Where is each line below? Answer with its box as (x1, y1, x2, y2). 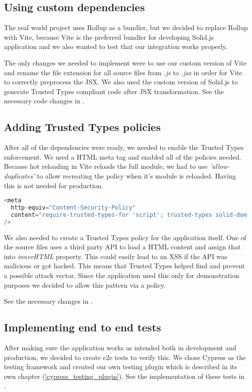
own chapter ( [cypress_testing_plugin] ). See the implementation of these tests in (4, 371, 245, 381)
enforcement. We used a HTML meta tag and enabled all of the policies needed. (4, 151, 241, 162)
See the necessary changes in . (4, 296, 93, 306)
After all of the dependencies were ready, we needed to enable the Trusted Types (4, 142, 244, 152)
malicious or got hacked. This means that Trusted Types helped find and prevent (4, 261, 245, 271)
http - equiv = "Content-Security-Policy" (11, 204, 136, 211)
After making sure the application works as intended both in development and (4, 342, 236, 352)
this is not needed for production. (4, 180, 103, 190)
